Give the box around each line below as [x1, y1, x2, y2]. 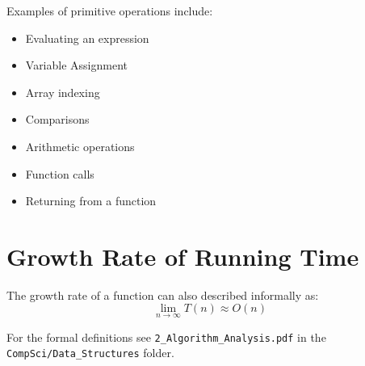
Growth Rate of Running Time [6, 239, 359, 272]
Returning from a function [25, 192, 157, 209]
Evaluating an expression [25, 29, 149, 46]
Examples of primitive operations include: [6, 2, 213, 19]
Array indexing [25, 83, 100, 100]
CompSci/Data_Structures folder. [6, 344, 174, 361]
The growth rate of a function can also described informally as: [6, 286, 319, 303]
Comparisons [25, 111, 90, 128]
